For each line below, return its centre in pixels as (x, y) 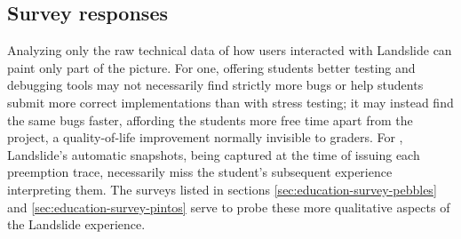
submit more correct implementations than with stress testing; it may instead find (230, 102)
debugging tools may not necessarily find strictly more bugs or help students (215, 85)
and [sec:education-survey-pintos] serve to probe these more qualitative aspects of (229, 207)
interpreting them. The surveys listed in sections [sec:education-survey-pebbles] (222, 189)
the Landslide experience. (76, 224)
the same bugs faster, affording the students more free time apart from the (210, 119)
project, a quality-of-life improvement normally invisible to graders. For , (205, 137)
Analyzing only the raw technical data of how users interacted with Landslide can (230, 50)
